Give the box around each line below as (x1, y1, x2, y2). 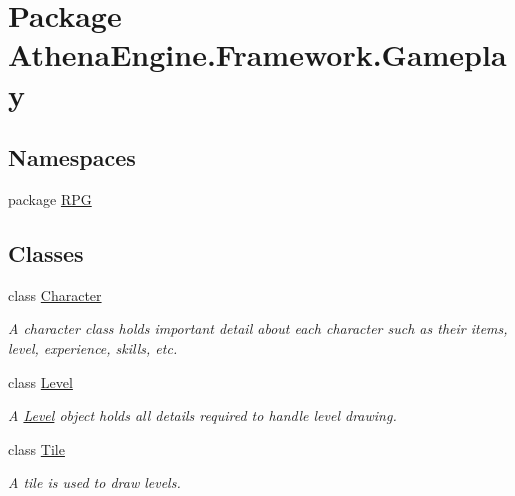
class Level (8, 371, 73, 392)
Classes (8, 237, 84, 268)
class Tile (8, 438, 65, 459)
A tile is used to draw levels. (8, 472, 181, 493)
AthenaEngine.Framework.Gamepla (8, 34, 507, 75)
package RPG (8, 188, 92, 209)
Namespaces (8, 142, 136, 173)
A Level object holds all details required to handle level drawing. (8, 405, 397, 426)
